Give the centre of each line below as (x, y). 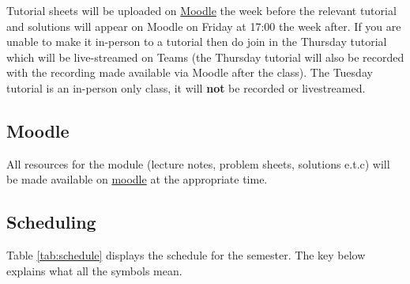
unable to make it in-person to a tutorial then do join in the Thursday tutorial (197, 42)
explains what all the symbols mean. (94, 270)
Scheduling (51, 222)
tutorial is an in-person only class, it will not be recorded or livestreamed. (186, 87)
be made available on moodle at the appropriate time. (137, 179)
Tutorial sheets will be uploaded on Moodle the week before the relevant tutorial (201, 10)
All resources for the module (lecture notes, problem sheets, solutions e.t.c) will (198, 163)
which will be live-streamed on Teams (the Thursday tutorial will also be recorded (205, 57)
